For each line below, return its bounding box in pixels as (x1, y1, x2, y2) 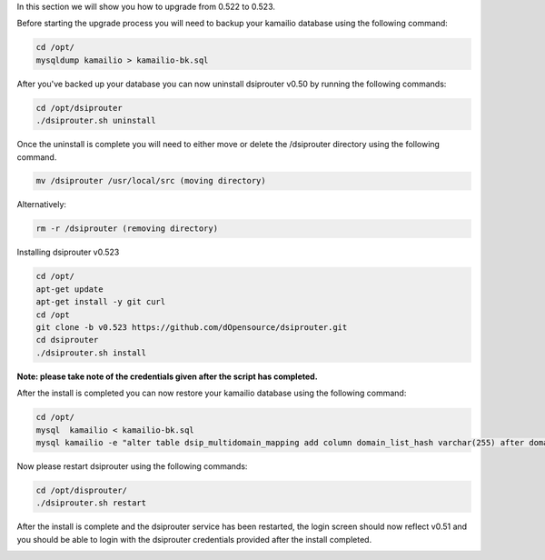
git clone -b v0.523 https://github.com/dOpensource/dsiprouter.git (35, 322, 348, 332)
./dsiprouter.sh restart (35, 498, 147, 508)
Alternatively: (16, 199, 67, 210)
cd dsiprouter (35, 335, 99, 345)
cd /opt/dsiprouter (35, 103, 123, 113)
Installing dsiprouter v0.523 (16, 246, 120, 258)
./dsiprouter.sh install (35, 347, 147, 358)
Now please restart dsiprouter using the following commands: (16, 460, 248, 472)
